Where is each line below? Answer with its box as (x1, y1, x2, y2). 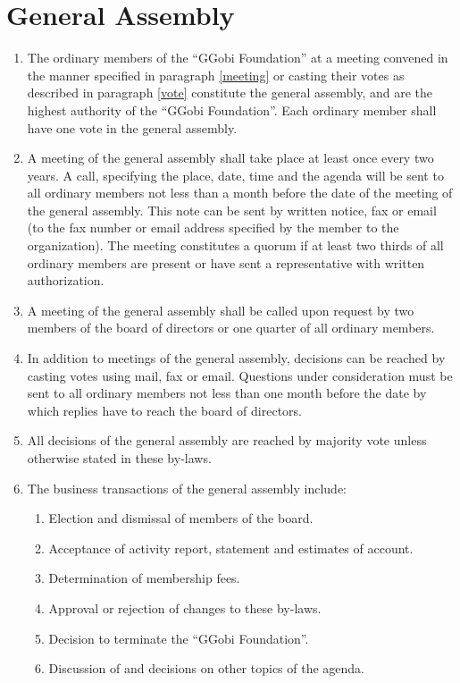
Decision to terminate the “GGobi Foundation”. (48, 628, 309, 647)
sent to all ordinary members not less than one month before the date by (27, 384, 427, 402)
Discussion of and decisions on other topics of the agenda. (48, 659, 365, 678)
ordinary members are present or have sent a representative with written (27, 253, 425, 272)
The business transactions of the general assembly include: (27, 478, 347, 497)
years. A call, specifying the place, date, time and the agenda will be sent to (27, 165, 444, 184)
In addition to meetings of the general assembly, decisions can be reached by (27, 349, 446, 367)
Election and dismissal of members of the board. (48, 509, 314, 527)
